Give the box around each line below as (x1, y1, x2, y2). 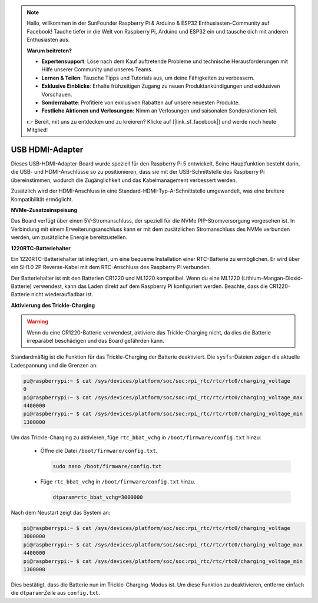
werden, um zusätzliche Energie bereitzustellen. (11, 234, 128, 241)
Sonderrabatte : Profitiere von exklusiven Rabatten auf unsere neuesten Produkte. (41, 99, 240, 106)
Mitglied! (26, 127, 48, 134)
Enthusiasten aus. (26, 36, 70, 44)
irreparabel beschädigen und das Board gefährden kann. (26, 337, 164, 344)
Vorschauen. (41, 91, 72, 98)
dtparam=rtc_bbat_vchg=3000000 (52, 494, 144, 501)
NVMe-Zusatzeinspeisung (11, 206, 78, 213)
